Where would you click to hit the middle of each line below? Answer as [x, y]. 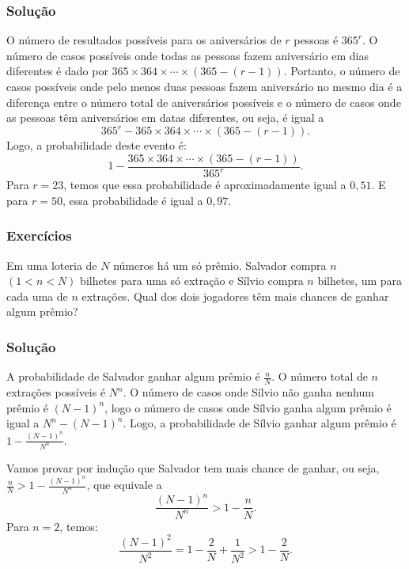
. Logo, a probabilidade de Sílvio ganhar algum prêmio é [259, 423]
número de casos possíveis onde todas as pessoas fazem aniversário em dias [187, 55]
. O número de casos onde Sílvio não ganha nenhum [248, 392]
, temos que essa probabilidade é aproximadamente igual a [205, 185]
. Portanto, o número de [342, 71]
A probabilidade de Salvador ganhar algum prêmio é [133, 376]
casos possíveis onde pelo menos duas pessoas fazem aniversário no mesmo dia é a [204, 86]
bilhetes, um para [360, 281]
